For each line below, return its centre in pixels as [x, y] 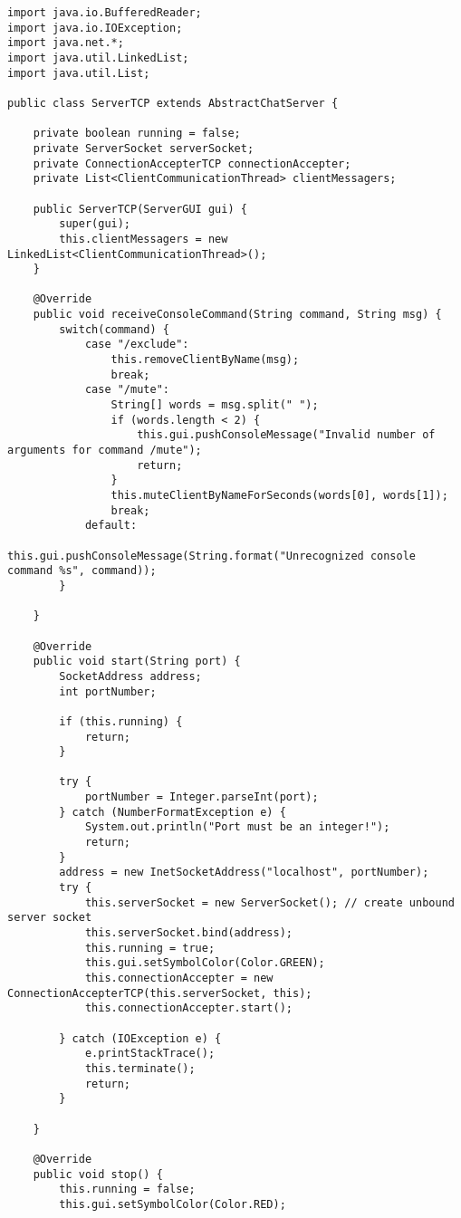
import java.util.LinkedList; [98, 58]
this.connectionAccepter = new [179, 978]
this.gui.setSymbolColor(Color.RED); [173, 1204]
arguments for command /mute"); [105, 451]
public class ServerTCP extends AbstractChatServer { [173, 103]
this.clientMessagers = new [144, 239]
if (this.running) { [121, 721]
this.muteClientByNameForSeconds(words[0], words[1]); [279, 495]
